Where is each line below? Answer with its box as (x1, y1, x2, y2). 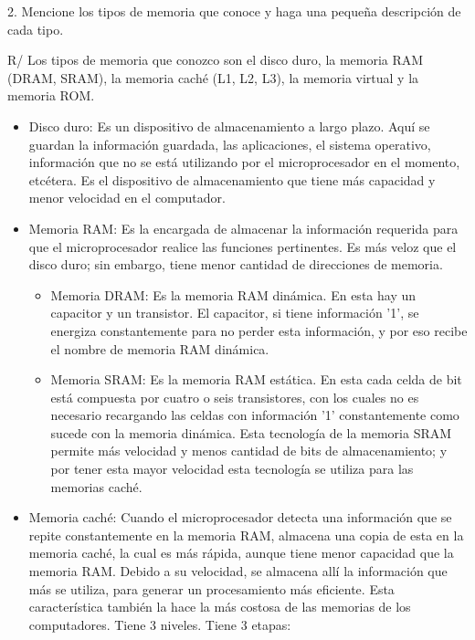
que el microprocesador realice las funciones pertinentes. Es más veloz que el (28, 236, 457, 256)
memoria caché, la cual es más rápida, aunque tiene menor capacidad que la (28, 543, 454, 562)
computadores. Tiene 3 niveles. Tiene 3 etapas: (28, 614, 291, 634)
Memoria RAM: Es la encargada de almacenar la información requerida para (28, 218, 459, 237)
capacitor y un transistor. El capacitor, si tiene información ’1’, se (50, 303, 419, 322)
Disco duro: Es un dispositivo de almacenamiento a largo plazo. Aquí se (28, 116, 430, 135)
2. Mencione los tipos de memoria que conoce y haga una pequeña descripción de (7, 2, 461, 20)
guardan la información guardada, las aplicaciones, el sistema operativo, (28, 134, 431, 153)
